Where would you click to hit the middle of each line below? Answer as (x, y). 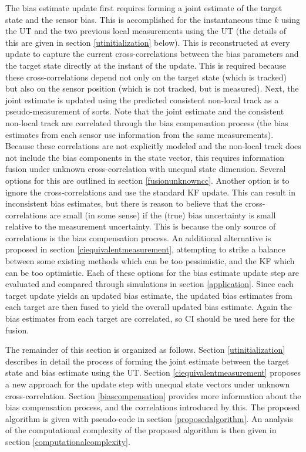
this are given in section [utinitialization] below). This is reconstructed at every (148, 42)
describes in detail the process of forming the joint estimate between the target (147, 361)
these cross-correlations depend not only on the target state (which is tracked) (146, 77)
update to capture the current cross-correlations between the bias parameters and (152, 54)
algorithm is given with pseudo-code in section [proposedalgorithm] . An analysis (149, 418)
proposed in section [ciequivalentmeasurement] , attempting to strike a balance (145, 249)
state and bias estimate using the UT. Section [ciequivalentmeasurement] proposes (153, 372)
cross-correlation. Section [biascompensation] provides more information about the (153, 395)
